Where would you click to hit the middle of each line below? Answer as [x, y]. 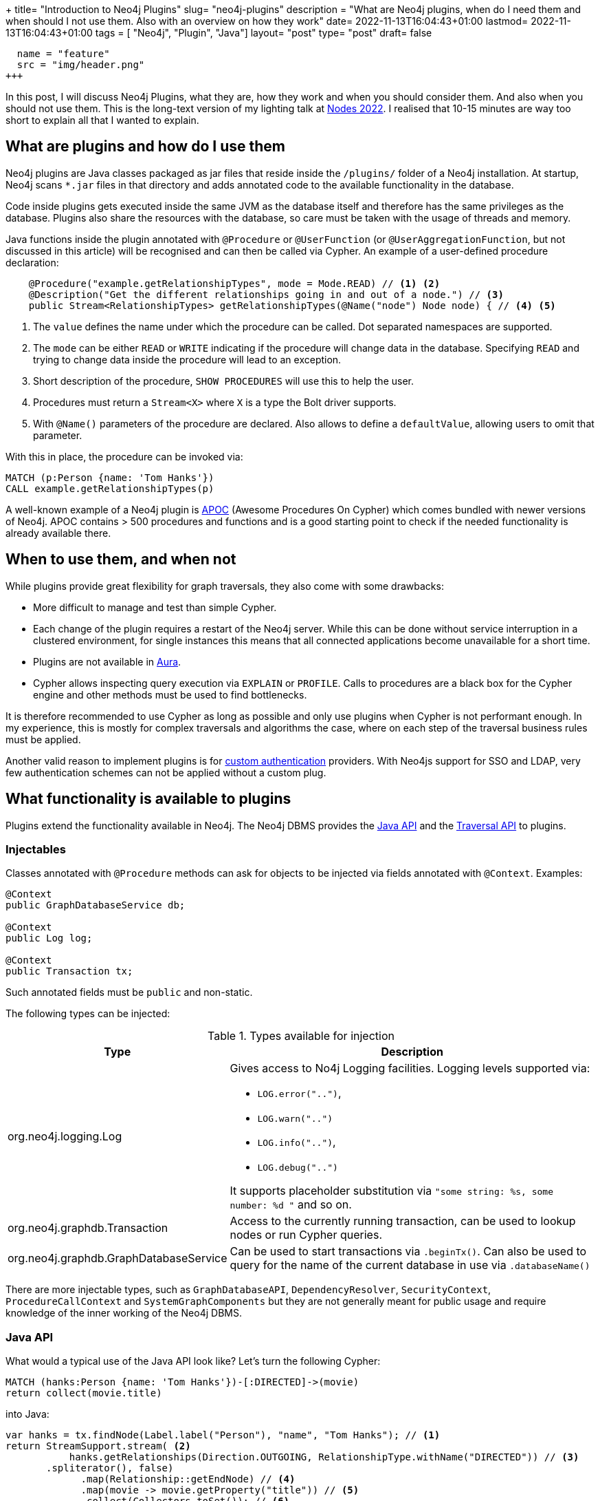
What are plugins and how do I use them [145, 147]
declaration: [32, 262]
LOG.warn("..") [295, 1119]
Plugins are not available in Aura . [107, 661]
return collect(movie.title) [84, 1393]
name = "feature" [63, 54]
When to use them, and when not [121, 560]
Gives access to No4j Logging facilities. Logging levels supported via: [410, 1068]
